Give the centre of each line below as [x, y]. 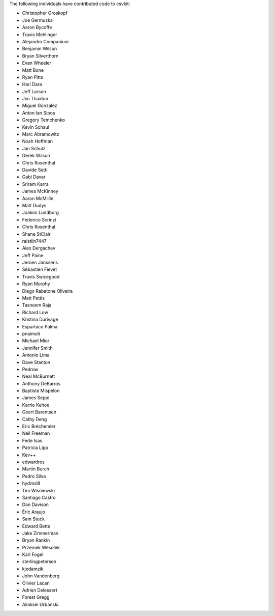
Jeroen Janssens [40, 263]
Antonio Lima [36, 355]
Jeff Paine [33, 255]
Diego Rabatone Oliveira [47, 291]
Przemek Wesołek [41, 547]
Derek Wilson [36, 156]
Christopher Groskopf [45, 13]
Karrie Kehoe [36, 405]
